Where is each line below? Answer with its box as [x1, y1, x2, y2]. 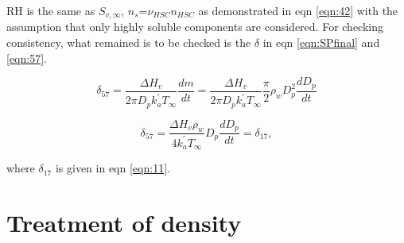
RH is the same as [6, 2, 95, 18]
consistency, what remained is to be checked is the [6, 34, 251, 51]
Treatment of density [6, 206, 242, 238]
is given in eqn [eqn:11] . [55, 160, 170, 176]
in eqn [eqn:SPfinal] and [262, 34, 380, 51]
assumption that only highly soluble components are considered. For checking [6, 18, 383, 35]
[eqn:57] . [6, 49, 47, 66]
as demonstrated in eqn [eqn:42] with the [198, 2, 398, 18]
